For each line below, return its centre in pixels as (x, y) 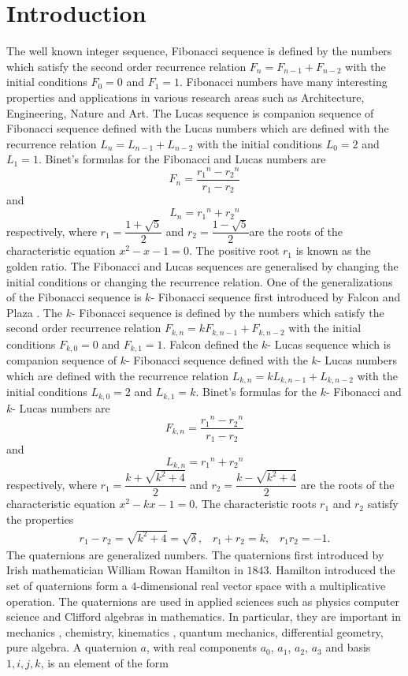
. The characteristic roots (256, 504)
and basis (348, 647)
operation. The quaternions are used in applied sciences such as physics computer (203, 601)
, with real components (202, 647)
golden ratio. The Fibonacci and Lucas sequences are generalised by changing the (202, 266)
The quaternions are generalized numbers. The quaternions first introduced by (195, 554)
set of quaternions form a (67, 585)
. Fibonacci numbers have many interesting (284, 82)
